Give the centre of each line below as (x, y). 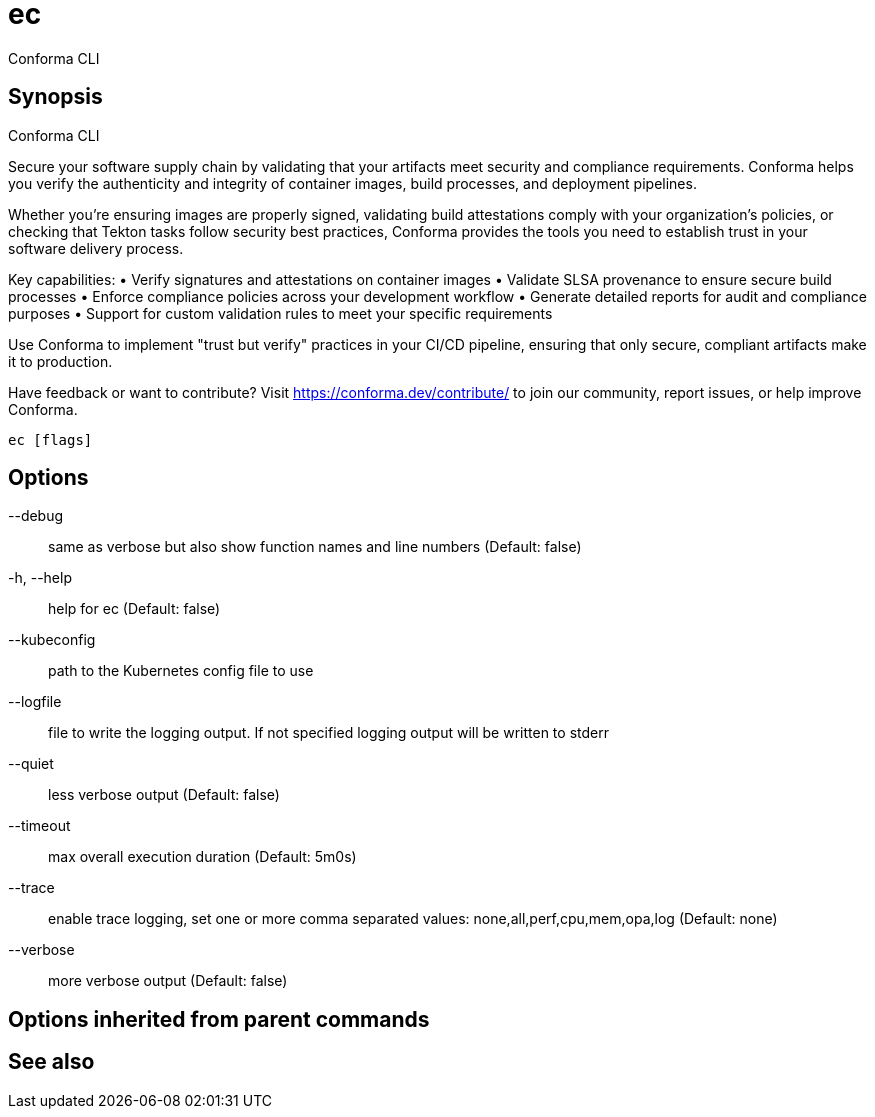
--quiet (31, 764)
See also (51, 1062)
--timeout (39, 826)
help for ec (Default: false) (134, 609)
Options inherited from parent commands (219, 1019)
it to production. (60, 361)
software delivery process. (96, 248)
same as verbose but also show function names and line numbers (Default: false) (315, 547)
